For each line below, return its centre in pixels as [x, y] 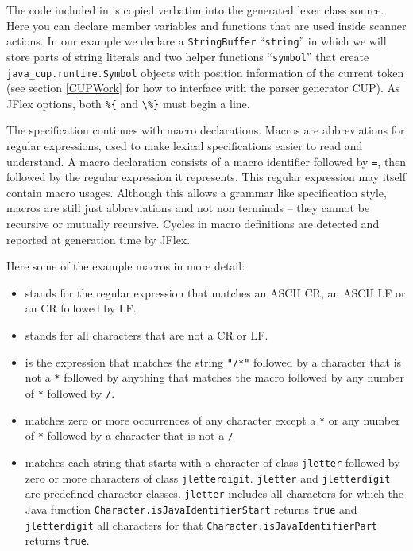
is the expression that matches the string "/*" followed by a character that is [213, 361]
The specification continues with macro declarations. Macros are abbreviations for [206, 130]
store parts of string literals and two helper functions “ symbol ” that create [188, 56]
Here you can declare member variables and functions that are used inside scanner [206, 25]
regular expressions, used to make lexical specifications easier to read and [185, 146]
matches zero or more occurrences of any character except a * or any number [212, 419]
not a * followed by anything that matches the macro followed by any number [214, 377]
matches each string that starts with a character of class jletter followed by [212, 462]
